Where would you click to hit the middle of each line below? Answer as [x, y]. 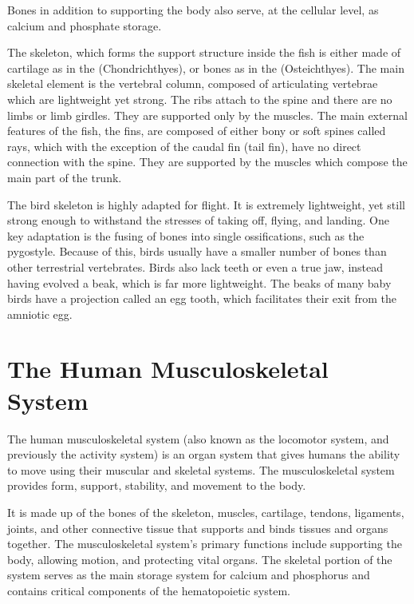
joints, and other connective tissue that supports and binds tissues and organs [198, 528]
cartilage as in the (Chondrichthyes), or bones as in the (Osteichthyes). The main [206, 68]
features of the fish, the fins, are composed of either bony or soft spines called [197, 131]
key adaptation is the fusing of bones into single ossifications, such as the [186, 235]
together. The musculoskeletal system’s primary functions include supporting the [205, 544]
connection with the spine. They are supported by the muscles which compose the [207, 162]
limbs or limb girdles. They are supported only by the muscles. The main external [207, 115]
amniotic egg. [40, 314]
